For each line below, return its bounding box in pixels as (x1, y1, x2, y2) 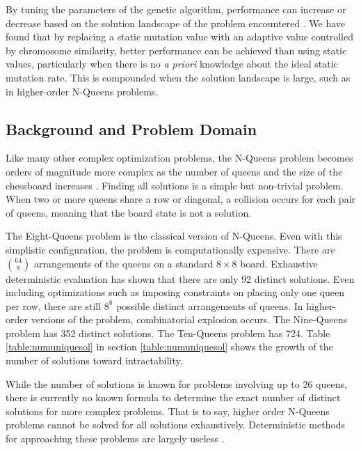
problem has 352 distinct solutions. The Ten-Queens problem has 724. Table (6, 325, 330, 340)
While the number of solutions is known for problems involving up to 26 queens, (6, 376, 347, 391)
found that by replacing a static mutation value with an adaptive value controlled (6, 29, 353, 44)
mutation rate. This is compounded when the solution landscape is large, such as (6, 70, 351, 84)
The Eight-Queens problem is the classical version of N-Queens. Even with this (6, 228, 342, 243)
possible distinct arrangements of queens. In (116, 298, 303, 313)
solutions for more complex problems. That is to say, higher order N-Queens (6, 403, 330, 418)
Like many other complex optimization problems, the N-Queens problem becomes (6, 150, 353, 165)
